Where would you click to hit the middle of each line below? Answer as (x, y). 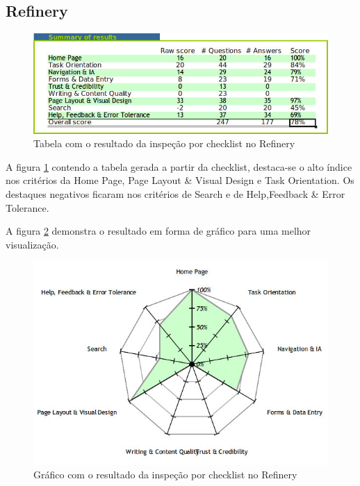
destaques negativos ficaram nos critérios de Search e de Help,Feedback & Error (175, 193)
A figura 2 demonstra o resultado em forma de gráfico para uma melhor (158, 231)
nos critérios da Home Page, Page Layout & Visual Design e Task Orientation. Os (180, 180)
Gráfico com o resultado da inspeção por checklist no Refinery (165, 475)
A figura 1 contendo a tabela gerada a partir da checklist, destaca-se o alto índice (179, 166)
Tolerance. (27, 207)
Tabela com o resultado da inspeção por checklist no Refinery (164, 143)
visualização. (32, 244)
